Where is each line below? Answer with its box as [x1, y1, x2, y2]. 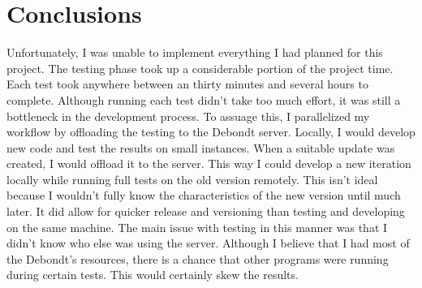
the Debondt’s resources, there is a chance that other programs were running [6, 250, 389, 267]
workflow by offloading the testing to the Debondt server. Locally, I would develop [6, 123, 416, 140]
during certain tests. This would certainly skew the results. [6, 266, 299, 283]
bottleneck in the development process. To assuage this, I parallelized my [6, 107, 370, 124]
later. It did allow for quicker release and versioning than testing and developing [6, 203, 405, 220]
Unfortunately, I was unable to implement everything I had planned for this [6, 44, 383, 61]
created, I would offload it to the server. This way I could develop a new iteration [6, 155, 411, 172]
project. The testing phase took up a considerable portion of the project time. [6, 59, 394, 76]
